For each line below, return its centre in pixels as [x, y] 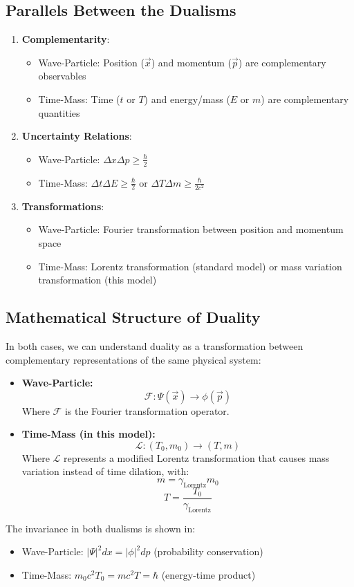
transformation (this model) [97, 280]
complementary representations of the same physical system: [133, 359]
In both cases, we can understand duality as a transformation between [155, 345]
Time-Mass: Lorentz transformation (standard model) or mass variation [190, 266]
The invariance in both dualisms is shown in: [101, 528]
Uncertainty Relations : [77, 136]
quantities [59, 112]
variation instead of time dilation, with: [105, 471]
